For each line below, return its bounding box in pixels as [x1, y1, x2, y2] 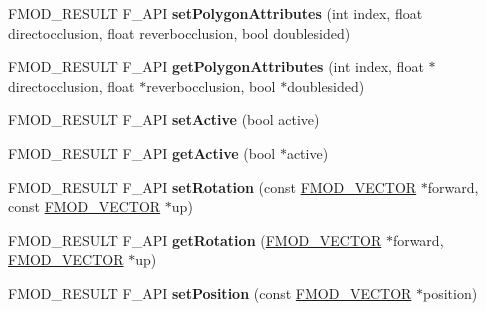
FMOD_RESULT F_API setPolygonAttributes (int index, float [8, 3, 423, 23]
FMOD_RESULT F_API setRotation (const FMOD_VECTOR [8, 176, 417, 197]
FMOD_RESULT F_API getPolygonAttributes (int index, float [8, 56, 424, 77]
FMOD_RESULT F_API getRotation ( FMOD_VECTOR [8, 229, 382, 250]
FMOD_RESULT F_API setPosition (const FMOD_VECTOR [8, 282, 412, 303]
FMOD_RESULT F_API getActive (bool [8, 142, 276, 163]
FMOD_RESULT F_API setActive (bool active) [8, 109, 320, 130]
